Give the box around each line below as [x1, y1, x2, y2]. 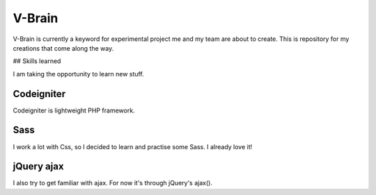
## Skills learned [13, 57, 61, 65]
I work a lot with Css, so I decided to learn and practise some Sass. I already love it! [13, 142, 253, 151]
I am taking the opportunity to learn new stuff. [13, 69, 144, 78]
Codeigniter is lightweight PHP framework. [13, 106, 135, 115]
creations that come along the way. [13, 44, 114, 52]
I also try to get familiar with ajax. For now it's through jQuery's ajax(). [13, 179, 212, 187]
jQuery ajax [13, 160, 64, 173]
